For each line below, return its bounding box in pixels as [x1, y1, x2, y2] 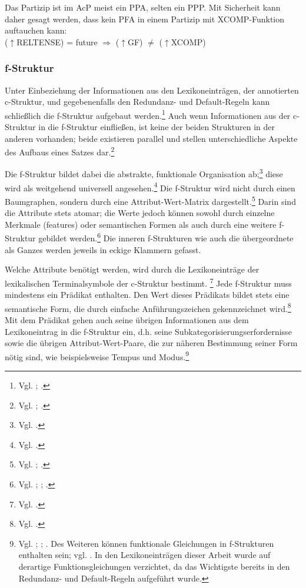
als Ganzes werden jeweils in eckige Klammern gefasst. [5, 243, 201, 255]
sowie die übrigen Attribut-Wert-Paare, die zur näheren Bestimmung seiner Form [5, 337, 298, 349]
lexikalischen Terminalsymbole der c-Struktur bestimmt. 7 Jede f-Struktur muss [5, 275, 292, 289]
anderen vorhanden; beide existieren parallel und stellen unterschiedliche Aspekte [5, 132, 298, 144]
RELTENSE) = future [16, 35, 98, 48]
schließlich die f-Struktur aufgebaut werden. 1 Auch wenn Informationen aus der [5, 107, 291, 121]
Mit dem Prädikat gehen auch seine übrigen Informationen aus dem [5, 313, 249, 325]
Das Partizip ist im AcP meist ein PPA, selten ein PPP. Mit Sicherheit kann [5, 1, 281, 13]
